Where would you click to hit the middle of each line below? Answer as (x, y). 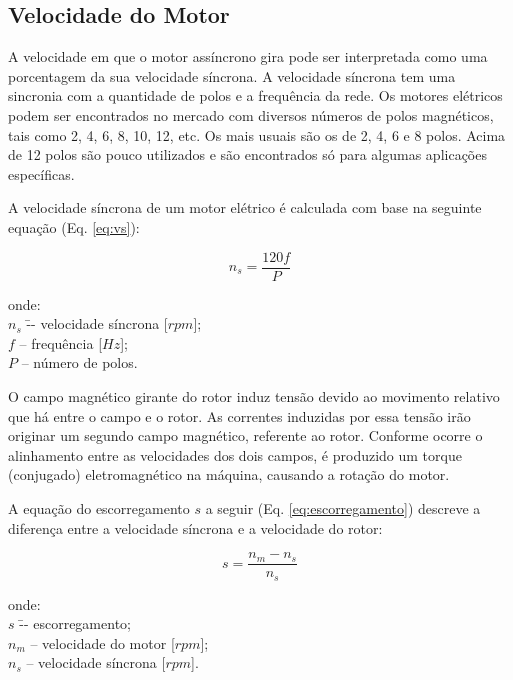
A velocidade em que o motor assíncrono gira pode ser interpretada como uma (248, 56)
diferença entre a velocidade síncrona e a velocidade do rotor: (195, 527)
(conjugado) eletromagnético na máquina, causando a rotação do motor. (229, 474)
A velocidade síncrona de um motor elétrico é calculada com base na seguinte (245, 207)
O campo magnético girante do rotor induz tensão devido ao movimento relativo (254, 395)
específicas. (41, 173)
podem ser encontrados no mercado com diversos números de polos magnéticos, (251, 114)
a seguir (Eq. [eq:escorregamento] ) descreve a (343, 507)
